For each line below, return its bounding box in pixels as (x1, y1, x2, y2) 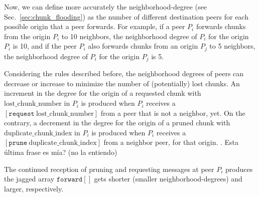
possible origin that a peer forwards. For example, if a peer (4, 21, 185, 32)
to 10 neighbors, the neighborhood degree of (61, 31, 197, 41)
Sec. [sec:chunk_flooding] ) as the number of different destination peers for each (4, 11, 248, 22)
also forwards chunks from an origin (88, 41, 198, 51)
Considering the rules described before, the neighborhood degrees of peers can (4, 68, 244, 79)
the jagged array (4, 173, 55, 184)
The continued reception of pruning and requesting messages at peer (4, 163, 214, 174)
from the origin (4, 31, 51, 41)
